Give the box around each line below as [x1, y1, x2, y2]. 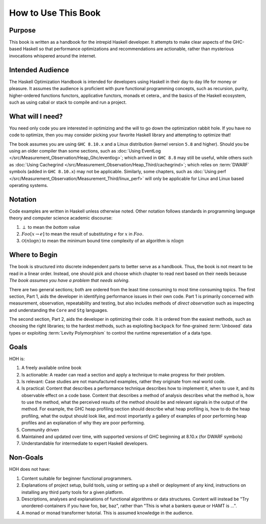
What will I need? [9, 112, 63, 121]
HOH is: [9, 356, 25, 362]
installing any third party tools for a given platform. [21, 489, 124, 495]
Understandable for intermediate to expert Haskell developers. [21, 440, 148, 446]
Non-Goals [9, 453, 44, 462]
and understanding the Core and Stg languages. [9, 307, 108, 313]
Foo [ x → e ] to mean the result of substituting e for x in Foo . [21, 231, 144, 237]
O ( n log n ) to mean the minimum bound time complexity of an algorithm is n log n [21, 238, 184, 244]
